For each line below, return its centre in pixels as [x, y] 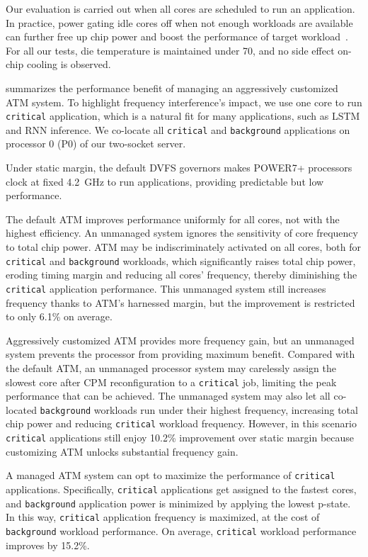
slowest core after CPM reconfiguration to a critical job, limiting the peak [171, 382]
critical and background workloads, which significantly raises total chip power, [181, 260]
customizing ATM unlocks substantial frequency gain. [122, 451]
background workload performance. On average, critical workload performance [181, 530]
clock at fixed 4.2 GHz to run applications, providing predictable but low [165, 181]
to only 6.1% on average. [59, 316]
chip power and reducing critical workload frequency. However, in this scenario [181, 423]
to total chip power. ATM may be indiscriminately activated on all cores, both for [183, 247]
